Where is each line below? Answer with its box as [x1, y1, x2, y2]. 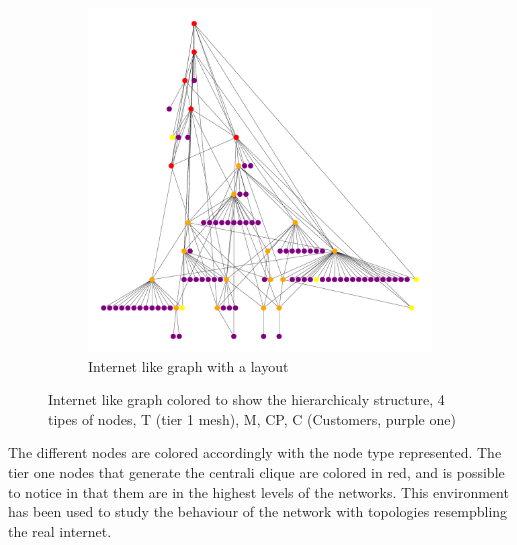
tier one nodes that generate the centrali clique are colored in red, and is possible [8, 461, 505, 482]
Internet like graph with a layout [88, 355, 289, 376]
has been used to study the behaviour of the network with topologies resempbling [8, 501, 508, 522]
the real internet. [8, 520, 112, 541]
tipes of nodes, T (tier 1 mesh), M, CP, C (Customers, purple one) [48, 408, 456, 429]
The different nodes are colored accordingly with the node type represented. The [8, 442, 502, 463]
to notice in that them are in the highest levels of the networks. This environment [8, 481, 509, 502]
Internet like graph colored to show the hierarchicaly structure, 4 [48, 389, 445, 410]
